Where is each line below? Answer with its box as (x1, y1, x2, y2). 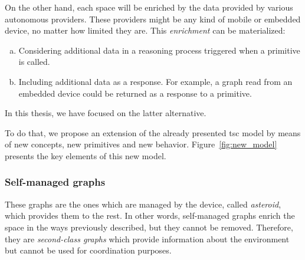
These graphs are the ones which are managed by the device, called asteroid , (5, 198, 281, 210)
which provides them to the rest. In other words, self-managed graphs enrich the (5, 209, 295, 222)
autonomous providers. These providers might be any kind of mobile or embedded (5, 12, 301, 25)
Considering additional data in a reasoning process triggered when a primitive (18, 44, 300, 56)
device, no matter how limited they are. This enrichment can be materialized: (5, 24, 286, 37)
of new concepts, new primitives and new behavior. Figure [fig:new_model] (5, 138, 277, 150)
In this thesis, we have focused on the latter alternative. (5, 107, 206, 119)
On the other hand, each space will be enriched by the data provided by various (5, 1, 293, 13)
